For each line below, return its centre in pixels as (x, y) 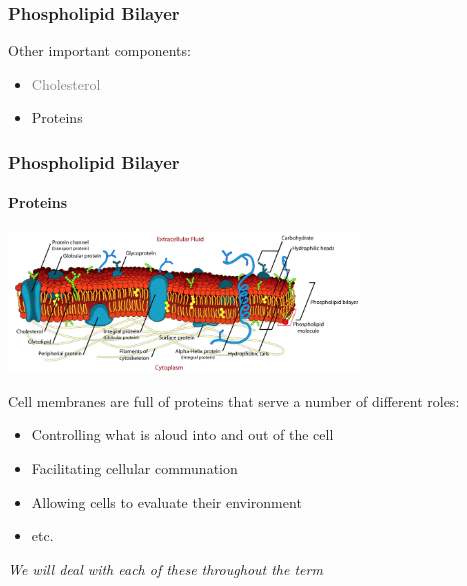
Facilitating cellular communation (134, 468)
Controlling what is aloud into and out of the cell (182, 434)
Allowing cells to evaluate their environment (166, 501)
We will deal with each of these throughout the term (165, 568)
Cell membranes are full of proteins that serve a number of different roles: (234, 400)
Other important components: (99, 50)
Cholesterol (66, 83)
